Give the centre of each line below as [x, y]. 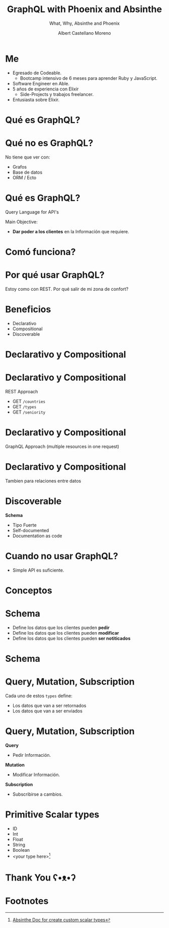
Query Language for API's [32, 212]
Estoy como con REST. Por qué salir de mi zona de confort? [67, 289]
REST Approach [22, 391]
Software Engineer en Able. [41, 83]
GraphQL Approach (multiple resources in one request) [62, 446]
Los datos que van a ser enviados [48, 711]
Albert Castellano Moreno [84, 33]
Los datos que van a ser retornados [49, 705]
